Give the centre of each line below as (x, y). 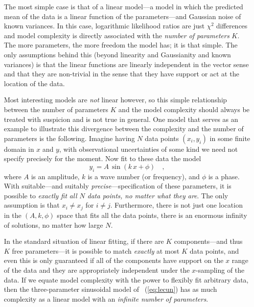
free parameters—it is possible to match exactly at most (96, 250)
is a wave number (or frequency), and (144, 176)
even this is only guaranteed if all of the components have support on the (114, 260)
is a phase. (224, 176)
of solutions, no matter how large (54, 224)
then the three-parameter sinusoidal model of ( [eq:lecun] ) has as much (111, 289)
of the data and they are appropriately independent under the (97, 270)
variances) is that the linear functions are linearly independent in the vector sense (127, 64)
